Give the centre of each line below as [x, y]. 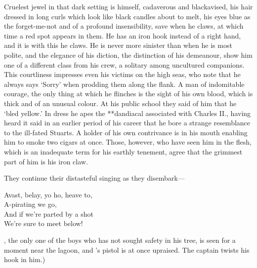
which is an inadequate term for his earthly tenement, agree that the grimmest [123, 151]
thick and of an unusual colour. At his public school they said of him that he [120, 103]
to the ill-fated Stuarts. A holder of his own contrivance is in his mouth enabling [126, 132]
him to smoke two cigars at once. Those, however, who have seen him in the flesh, [128, 142]
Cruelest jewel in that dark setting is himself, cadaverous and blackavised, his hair [128, 6]
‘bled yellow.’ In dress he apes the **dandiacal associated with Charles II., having [128, 113]
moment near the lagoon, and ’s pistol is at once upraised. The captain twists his [127, 249]
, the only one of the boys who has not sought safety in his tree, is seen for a [120, 240]
